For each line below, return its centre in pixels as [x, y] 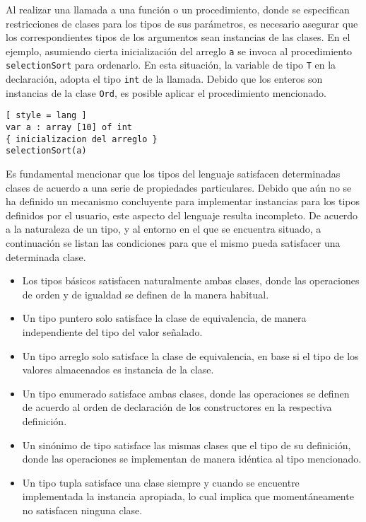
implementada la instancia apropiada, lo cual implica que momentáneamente [188, 496]
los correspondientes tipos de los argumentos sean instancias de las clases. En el [178, 37]
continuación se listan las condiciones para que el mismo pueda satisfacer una [173, 243]
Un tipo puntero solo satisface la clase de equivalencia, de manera [164, 318]
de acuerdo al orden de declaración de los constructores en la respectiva [177, 407]
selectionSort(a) [46, 151]
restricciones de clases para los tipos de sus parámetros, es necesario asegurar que [182, 23]
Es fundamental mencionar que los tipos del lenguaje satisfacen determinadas [173, 174]
